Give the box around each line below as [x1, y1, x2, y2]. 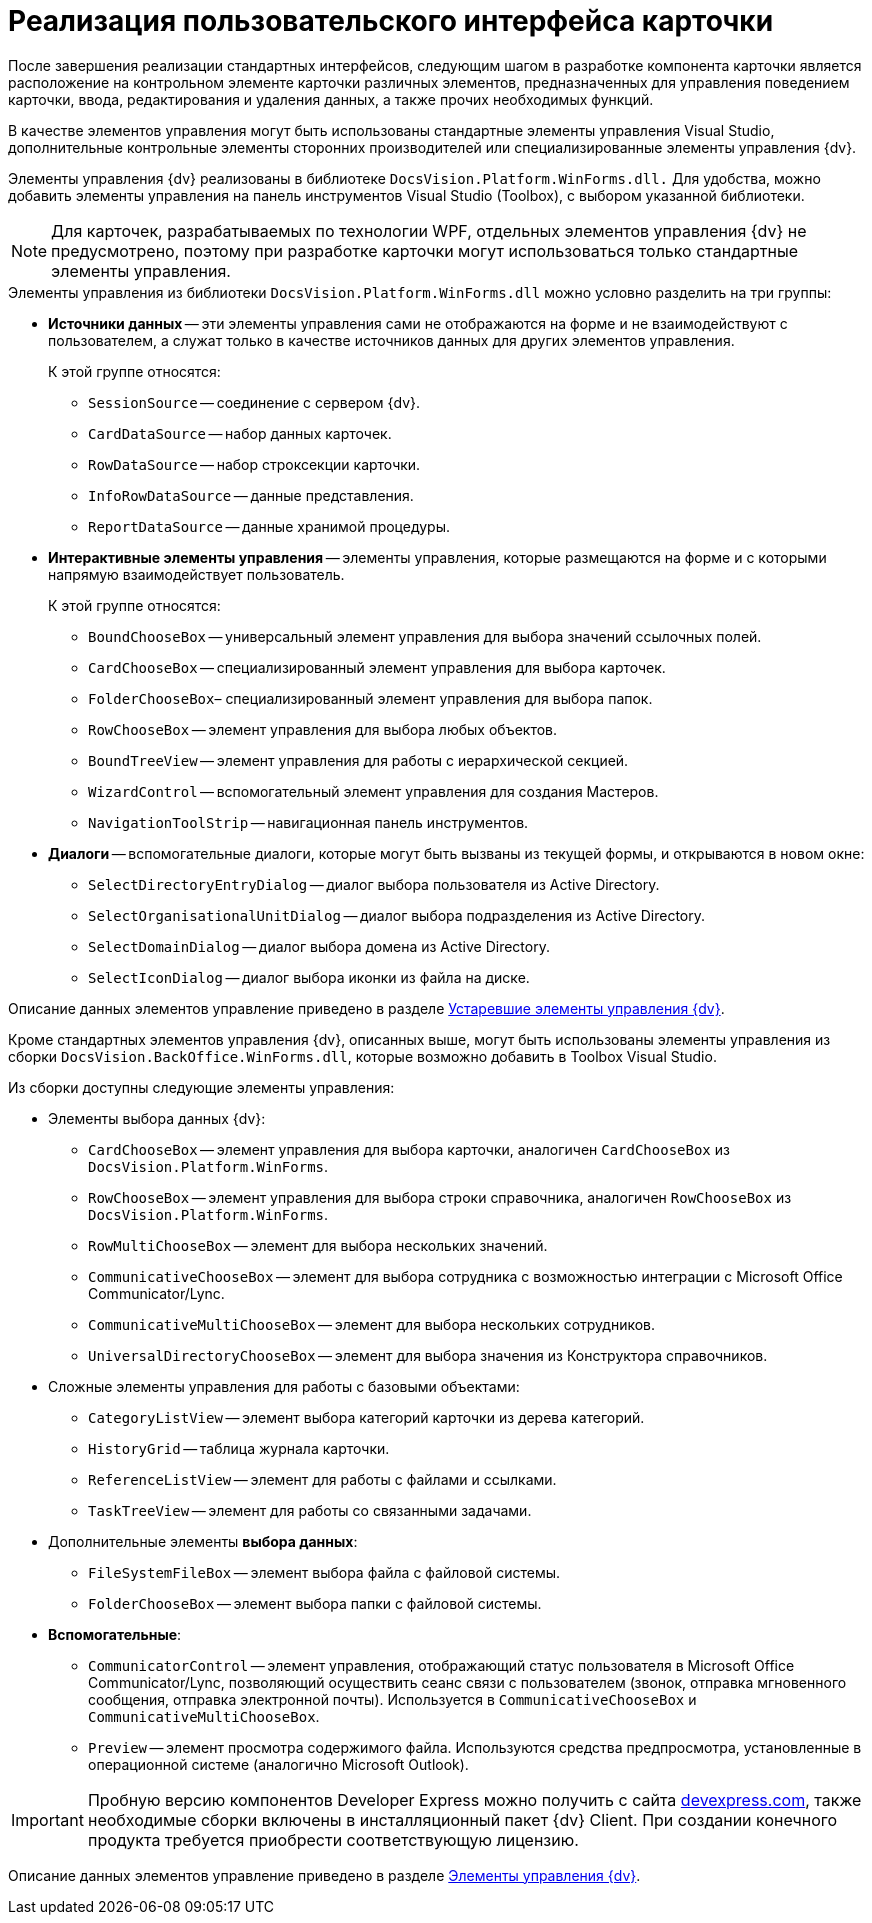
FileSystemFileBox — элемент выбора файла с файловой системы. [88, 1563, 561, 1581]
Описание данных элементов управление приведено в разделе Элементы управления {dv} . [8, 1866, 641, 1884]
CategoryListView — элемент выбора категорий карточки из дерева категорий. [88, 1408, 645, 1426]
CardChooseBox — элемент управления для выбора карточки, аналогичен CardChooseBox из [88, 1140, 730, 1158]
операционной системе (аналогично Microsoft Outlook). [88, 1755, 469, 1773]
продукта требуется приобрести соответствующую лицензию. [87, 1829, 579, 1850]
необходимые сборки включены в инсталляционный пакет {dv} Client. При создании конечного [87, 1809, 838, 1830]
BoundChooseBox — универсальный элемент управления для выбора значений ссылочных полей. [88, 627, 762, 645]
